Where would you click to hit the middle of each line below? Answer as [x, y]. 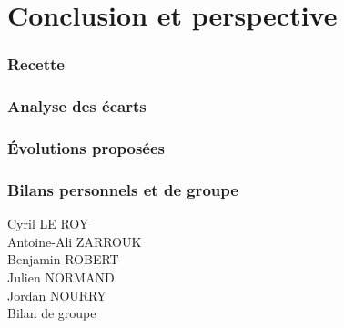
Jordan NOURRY [57, 295]
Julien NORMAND [61, 277]
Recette [36, 64]
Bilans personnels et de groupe [123, 189]
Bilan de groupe [52, 313]
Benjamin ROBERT [63, 259]
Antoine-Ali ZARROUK [75, 241]
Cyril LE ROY [48, 224]
